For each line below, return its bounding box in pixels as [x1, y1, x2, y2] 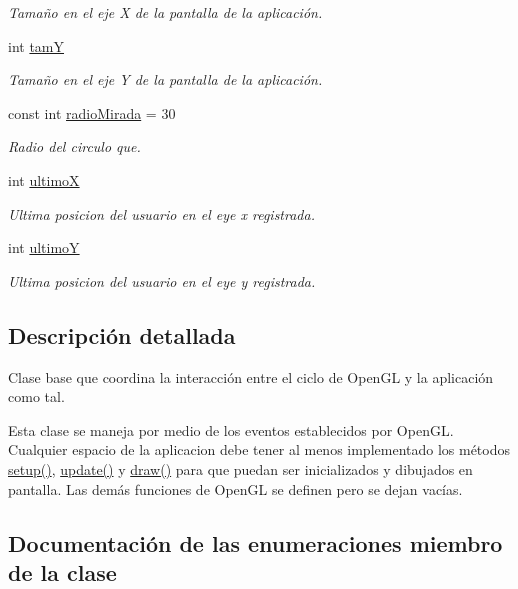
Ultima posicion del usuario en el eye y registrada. [8, 270, 316, 291]
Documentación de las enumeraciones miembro [8, 527, 503, 558]
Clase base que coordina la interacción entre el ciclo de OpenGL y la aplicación [8, 366, 494, 387]
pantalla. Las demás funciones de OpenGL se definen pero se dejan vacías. [8, 478, 463, 499]
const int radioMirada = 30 [8, 102, 176, 123]
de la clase [8, 556, 117, 587]
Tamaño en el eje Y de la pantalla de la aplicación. [8, 69, 323, 90]
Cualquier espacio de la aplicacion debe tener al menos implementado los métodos [8, 439, 511, 460]
